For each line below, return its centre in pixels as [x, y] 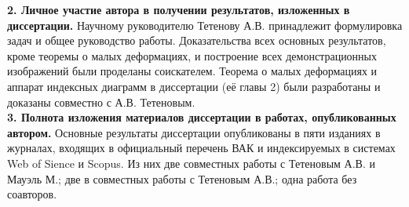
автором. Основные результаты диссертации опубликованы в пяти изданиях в [194, 132]
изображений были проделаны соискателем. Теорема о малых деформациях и [192, 71]
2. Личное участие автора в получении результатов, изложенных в [179, 9]
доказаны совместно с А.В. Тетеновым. [101, 102]
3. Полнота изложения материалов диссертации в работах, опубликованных [202, 117]
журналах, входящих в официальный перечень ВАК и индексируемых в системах [201, 148]
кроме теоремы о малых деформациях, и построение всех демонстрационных [192, 55]
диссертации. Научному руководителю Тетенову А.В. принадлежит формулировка [205, 25]
